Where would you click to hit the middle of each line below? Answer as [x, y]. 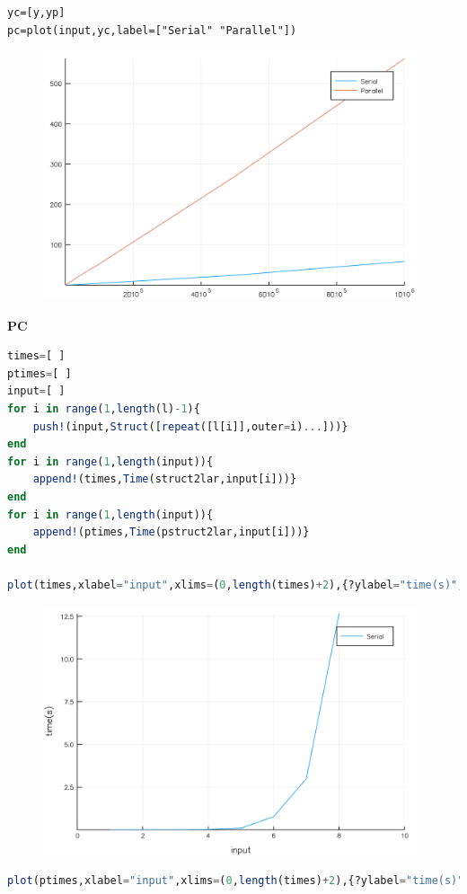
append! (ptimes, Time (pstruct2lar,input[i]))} [171, 532]
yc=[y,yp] [36, 13]
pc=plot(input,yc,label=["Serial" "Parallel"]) [152, 30]
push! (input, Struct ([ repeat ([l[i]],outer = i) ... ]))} [190, 426]
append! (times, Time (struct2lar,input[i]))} [165, 479]
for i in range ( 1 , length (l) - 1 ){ [104, 409]
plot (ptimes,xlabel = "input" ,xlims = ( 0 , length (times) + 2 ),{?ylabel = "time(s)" [236, 881]
